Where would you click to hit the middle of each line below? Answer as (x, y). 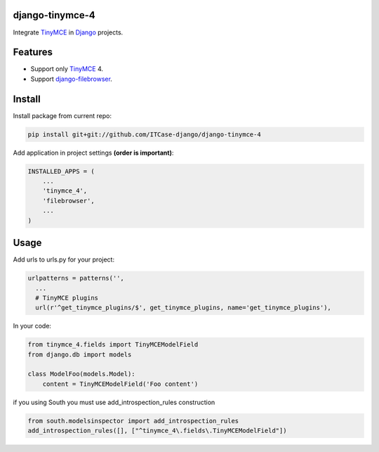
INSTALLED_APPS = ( (61, 171)
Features (33, 52)
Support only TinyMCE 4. (67, 69)
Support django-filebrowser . (71, 79)
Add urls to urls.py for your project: (64, 259)
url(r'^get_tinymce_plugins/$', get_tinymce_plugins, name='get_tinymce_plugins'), (183, 308)
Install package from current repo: (62, 115)
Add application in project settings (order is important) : (93, 153)
